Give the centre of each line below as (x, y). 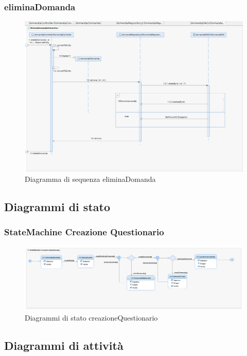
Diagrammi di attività (64, 345)
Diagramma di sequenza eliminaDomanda (90, 179)
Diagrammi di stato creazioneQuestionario (91, 317)
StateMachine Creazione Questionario (84, 232)
